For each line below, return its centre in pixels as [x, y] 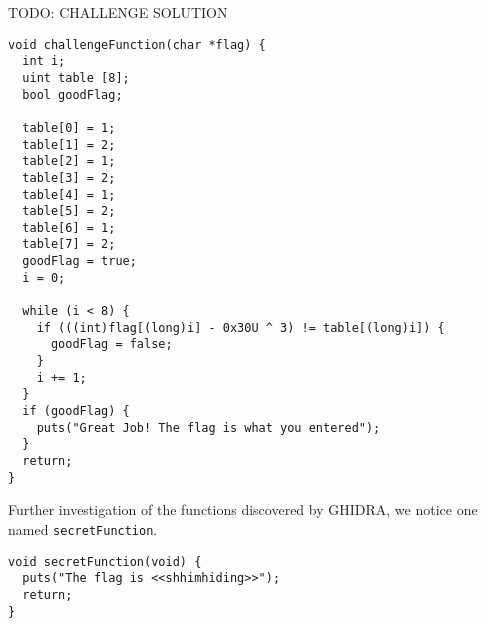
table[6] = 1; [69, 227]
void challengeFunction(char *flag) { [137, 44]
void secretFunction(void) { [105, 561]
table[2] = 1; [69, 161]
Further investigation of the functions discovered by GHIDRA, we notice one [243, 509]
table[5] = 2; [69, 211]
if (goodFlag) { [76, 411]
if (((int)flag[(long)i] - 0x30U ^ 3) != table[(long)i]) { [240, 327]
